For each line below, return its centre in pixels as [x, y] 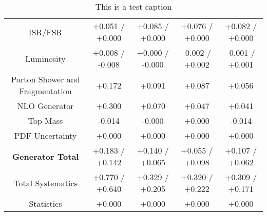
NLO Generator [45, 106]
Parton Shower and [45, 79]
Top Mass [45, 121]
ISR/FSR [45, 32]
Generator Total [45, 156]
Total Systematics [45, 183]
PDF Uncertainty [45, 135]
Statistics [45, 203]
